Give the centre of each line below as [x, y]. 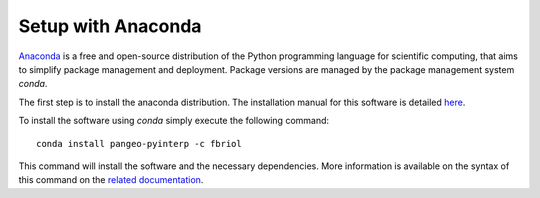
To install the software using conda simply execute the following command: [174, 121]
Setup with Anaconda [110, 26]
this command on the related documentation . [111, 180]
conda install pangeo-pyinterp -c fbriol [139, 143]
